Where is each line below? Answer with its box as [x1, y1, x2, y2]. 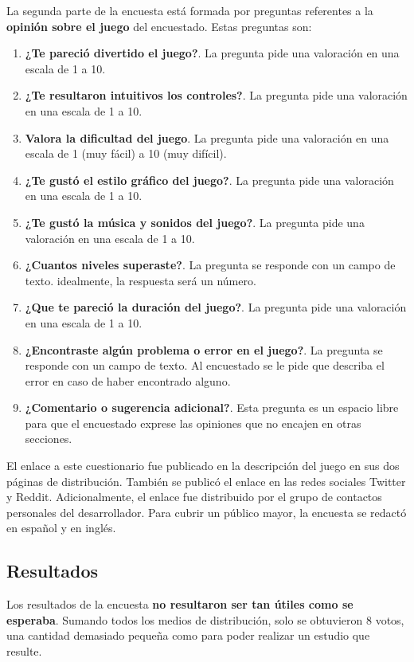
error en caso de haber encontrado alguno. [25, 372, 231, 389]
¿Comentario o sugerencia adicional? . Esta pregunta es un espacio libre [25, 399, 399, 416]
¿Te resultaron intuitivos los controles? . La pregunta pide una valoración [25, 87, 408, 104]
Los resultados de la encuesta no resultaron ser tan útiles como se [6, 596, 353, 613]
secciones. [25, 430, 72, 447]
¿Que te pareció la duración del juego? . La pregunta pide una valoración [25, 299, 407, 315]
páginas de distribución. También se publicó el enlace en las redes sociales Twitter [6, 472, 406, 489]
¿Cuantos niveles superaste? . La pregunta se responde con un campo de [25, 257, 396, 273]
